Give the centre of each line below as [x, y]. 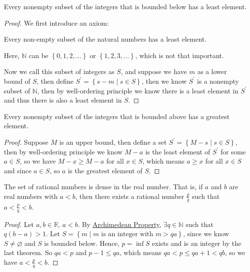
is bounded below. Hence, [82, 243]
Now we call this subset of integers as [59, 71]
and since [18, 170]
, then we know [164, 81]
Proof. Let [19, 224]
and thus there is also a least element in [63, 100]
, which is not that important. [179, 55]
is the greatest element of [105, 170]
